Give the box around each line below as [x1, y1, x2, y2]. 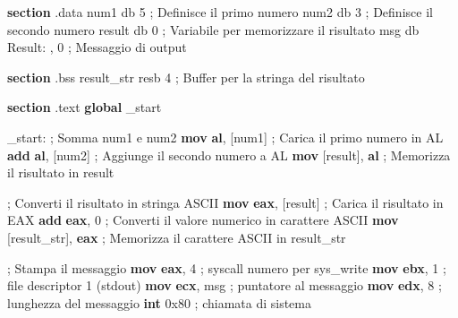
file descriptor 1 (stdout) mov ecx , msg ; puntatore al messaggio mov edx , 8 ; [7, 276, 442, 295]
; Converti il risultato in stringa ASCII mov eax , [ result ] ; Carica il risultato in [7, 193, 444, 211]
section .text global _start [7, 98, 162, 116]
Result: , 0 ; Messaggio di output [7, 38, 187, 56]
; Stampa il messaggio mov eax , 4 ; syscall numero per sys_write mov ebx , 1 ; [7, 258, 446, 277]
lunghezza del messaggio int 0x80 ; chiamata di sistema [7, 293, 311, 312]
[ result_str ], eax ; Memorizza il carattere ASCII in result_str [7, 228, 346, 246]
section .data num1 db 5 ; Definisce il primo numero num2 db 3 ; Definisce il [7, 3, 433, 21]
